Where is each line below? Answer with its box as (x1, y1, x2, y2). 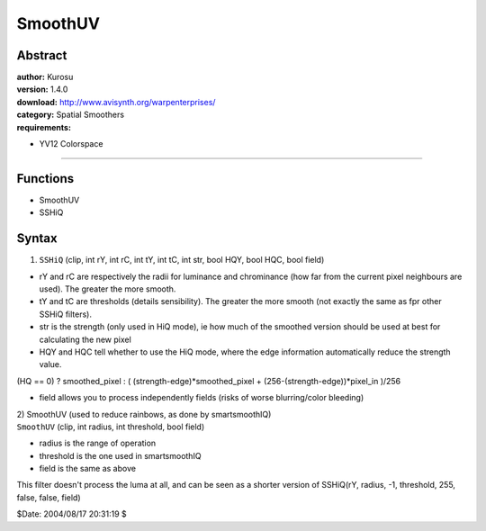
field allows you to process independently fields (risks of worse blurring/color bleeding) (39, 392, 364, 403)
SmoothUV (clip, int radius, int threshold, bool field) (16, 421, 205, 432)
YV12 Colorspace (39, 139, 103, 149)
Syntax (16, 230, 58, 247)
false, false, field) (16, 491, 81, 503)
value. (39, 359, 62, 370)
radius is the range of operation (39, 437, 157, 449)
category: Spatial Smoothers (16, 109, 125, 121)
